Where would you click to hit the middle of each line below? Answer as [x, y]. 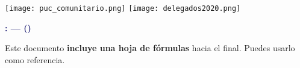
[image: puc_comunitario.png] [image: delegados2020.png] [123, 8]
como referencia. [35, 59]
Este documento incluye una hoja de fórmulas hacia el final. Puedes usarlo [150, 48]
